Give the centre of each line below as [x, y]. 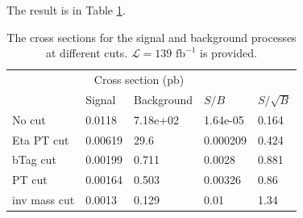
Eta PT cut [41, 139]
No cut [29, 119]
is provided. [228, 53]
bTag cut [34, 159]
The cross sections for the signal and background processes [151, 37]
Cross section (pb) [139, 80]
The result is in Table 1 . [66, 10]
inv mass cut [44, 200]
